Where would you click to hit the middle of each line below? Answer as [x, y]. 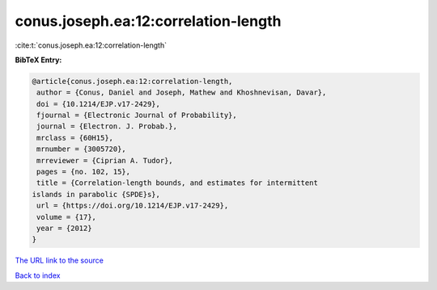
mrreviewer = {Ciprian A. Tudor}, [105, 160]
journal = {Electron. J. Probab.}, [107, 126]
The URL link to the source [59, 261]
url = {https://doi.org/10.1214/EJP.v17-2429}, [133, 206]
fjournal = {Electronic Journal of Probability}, [137, 116]
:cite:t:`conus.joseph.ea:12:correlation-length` [91, 45]
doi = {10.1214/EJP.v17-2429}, [99, 104]
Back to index [38, 275]
